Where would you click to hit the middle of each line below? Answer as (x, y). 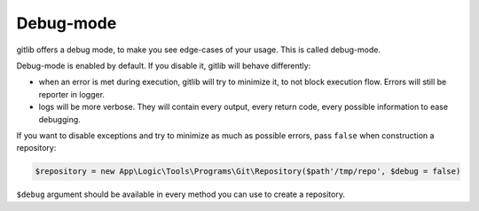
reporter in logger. (72, 94)
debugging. (60, 119)
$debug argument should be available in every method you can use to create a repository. (181, 194)
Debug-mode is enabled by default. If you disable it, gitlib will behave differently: (164, 66)
